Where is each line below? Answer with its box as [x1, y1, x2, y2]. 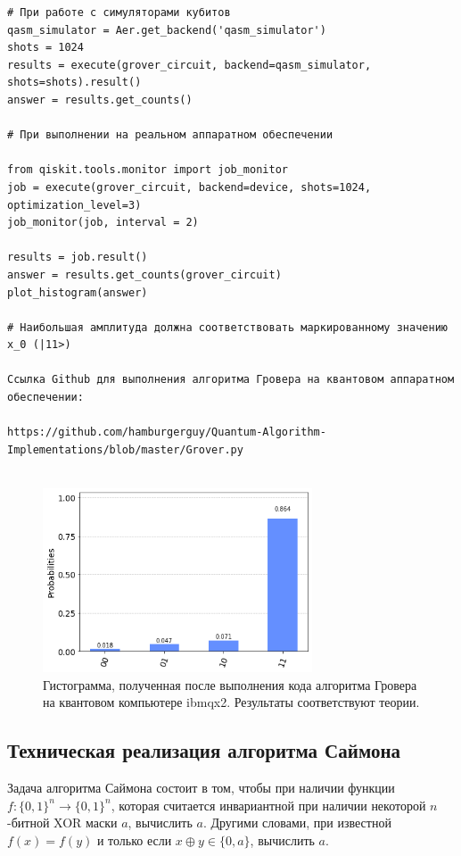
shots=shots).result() [7, 76, 142, 89]
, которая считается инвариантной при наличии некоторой [111, 795, 426, 814]
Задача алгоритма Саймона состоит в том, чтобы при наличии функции [7, 777, 395, 796]
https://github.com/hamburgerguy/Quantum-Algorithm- [7, 426, 326, 439]
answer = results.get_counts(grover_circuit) [7, 268, 282, 281]
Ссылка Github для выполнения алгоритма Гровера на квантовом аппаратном [7, 373, 455, 386]
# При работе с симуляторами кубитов [7, 6, 231, 19]
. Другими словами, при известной [202, 813, 391, 832]
